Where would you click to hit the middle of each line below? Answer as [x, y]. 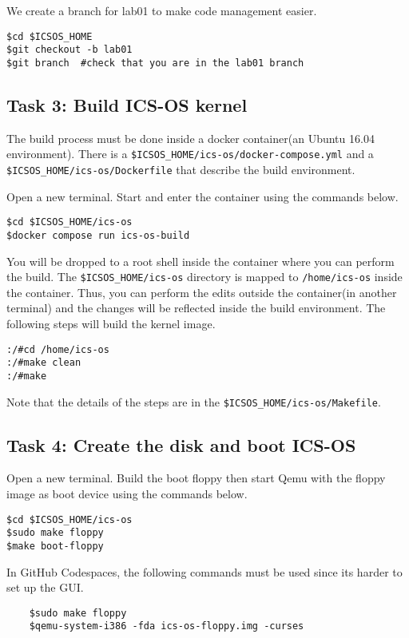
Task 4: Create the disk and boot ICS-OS [181, 444]
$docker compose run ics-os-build [98, 235]
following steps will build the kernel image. [111, 324]
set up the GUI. [45, 587]
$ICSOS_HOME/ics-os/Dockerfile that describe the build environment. [181, 170]
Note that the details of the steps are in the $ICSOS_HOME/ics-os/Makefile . [194, 401]
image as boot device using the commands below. [127, 494]
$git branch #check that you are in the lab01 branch [155, 63]
